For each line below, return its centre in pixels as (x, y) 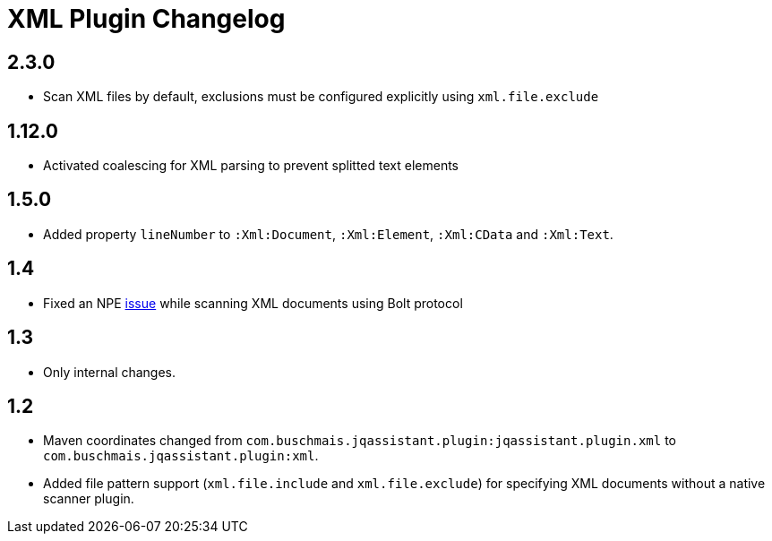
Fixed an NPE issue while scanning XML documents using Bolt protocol (253, 303)
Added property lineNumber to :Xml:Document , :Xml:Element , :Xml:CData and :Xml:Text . (328, 234)
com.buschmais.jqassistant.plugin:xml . (181, 456)
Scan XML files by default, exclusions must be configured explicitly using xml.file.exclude (321, 97)
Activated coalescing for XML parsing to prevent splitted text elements (251, 166)
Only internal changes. (110, 372)
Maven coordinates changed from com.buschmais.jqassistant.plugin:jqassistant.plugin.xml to (360, 441)
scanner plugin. (89, 499)
